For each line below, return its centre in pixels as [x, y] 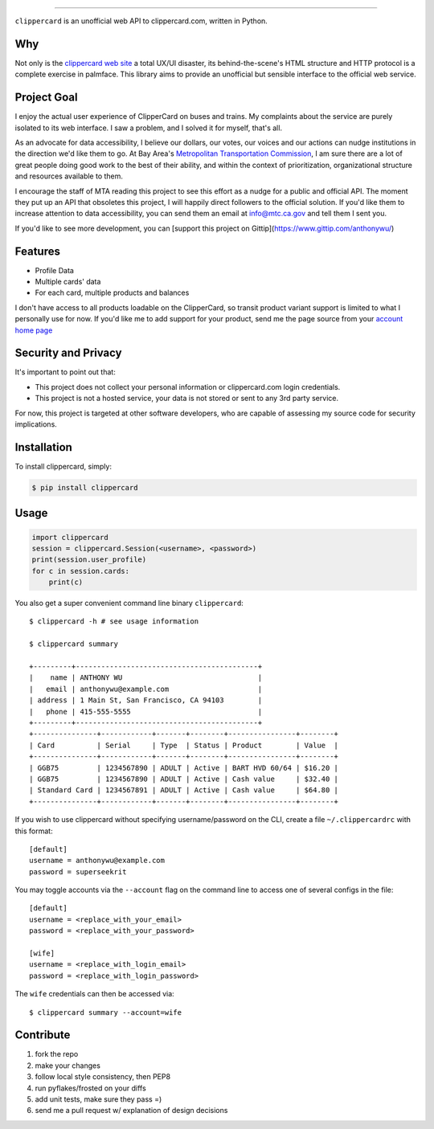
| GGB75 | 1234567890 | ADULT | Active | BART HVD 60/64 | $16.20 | [184, 768]
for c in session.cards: [81, 571]
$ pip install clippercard [85, 487]
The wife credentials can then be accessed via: [94, 994]
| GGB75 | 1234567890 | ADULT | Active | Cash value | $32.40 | [184, 779]
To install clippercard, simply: [63, 466]
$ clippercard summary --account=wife [106, 1012]
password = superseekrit [78, 871]
